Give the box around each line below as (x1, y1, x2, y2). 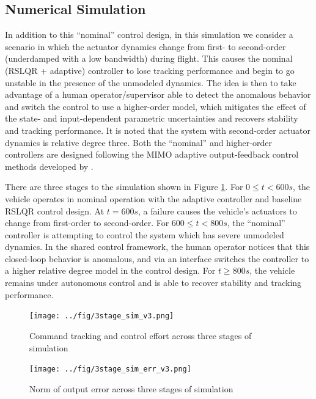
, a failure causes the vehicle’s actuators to (138, 204, 297, 217)
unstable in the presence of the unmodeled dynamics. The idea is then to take (5, 76, 296, 89)
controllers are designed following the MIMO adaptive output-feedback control (5, 148, 299, 161)
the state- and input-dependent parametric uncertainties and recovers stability (5, 112, 298, 125)
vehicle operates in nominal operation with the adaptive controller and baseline (5, 192, 302, 205)
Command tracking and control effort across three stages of (29, 329, 252, 342)
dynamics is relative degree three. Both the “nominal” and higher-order (5, 136, 272, 148)
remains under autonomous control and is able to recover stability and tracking (5, 276, 302, 289)
